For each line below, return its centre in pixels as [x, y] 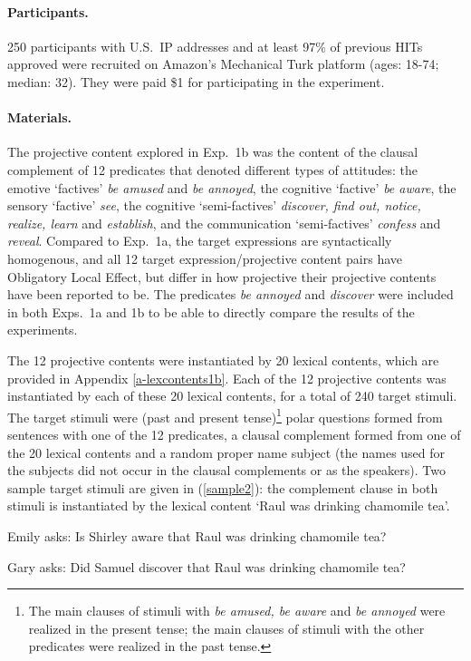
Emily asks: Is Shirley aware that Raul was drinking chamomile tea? [197, 535]
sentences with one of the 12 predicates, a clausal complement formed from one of [234, 434]
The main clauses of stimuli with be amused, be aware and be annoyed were [237, 611]
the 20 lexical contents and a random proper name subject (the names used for [226, 452]
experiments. [43, 330]
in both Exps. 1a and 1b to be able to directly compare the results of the [211, 311]
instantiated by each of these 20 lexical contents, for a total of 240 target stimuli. [232, 396]
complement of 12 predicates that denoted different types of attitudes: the [212, 169]
